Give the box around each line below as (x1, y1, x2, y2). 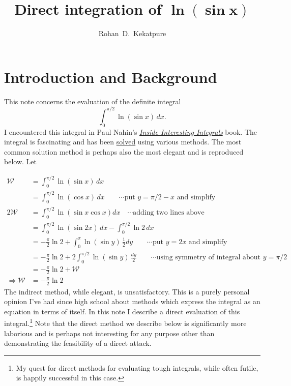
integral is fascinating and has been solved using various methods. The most (4, 136, 242, 147)
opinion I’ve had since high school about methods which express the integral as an (4, 296, 260, 307)
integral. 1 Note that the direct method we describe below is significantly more (4, 316, 247, 329)
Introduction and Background (4, 66, 217, 87)
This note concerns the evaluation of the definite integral (4, 96, 181, 106)
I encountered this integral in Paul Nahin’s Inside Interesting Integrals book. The (4, 126, 257, 137)
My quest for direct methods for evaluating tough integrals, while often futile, (16, 362, 258, 373)
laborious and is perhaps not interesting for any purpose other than (4, 328, 215, 338)
